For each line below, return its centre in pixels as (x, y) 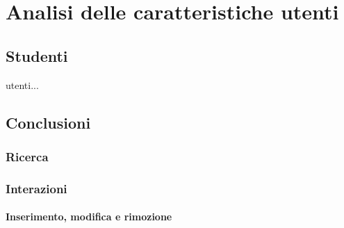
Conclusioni (48, 122)
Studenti (37, 55)
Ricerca (27, 156)
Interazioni (36, 188)
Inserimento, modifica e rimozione (89, 217)
